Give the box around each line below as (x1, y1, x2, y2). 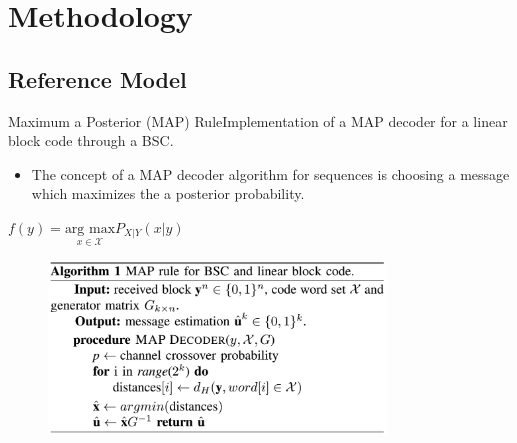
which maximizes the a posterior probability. (31, 183, 305, 204)
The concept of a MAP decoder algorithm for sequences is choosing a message (31, 163, 510, 184)
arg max (64, 221, 116, 236)
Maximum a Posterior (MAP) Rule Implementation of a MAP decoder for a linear (8, 110, 508, 131)
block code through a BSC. (8, 130, 174, 151)
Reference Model (8, 63, 187, 94)
